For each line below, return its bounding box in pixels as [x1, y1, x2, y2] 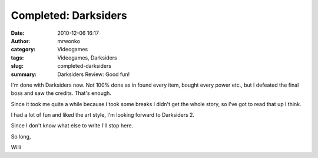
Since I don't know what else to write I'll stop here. [11, 122, 134, 129]
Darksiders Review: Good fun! [57, 71, 130, 78]
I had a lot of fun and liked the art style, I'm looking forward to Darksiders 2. [11, 111, 194, 119]
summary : [11, 71, 37, 78]
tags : [11, 54, 24, 61]
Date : [11, 29, 25, 37]
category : [11, 46, 36, 53]
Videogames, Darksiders [57, 54, 117, 61]
